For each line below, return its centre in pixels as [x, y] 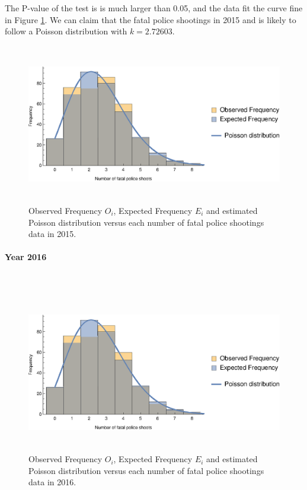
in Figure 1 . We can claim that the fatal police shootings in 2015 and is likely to [151, 19]
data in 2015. [52, 234]
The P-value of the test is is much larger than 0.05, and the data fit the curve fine [154, 8]
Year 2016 [26, 257]
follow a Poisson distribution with [66, 31]
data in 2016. [52, 482]
